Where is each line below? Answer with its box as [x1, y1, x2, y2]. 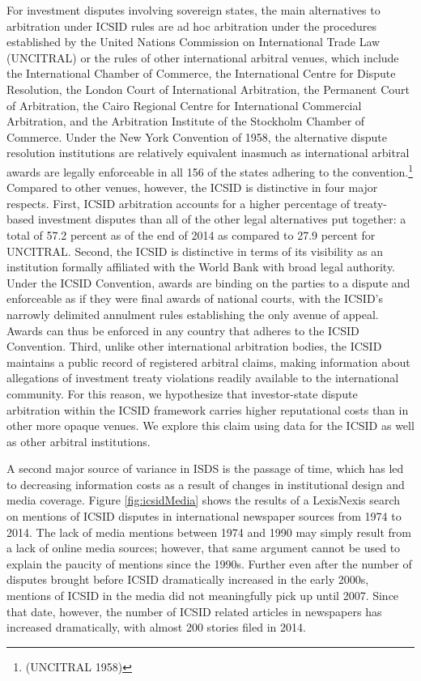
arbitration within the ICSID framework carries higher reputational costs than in [6, 401, 409, 418]
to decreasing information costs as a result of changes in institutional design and [6, 475, 405, 492]
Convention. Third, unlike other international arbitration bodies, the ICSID [6, 338, 382, 355]
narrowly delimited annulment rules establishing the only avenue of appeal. [6, 305, 379, 322]
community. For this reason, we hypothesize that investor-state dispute [6, 385, 358, 402]
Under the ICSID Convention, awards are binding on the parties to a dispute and [6, 274, 410, 291]
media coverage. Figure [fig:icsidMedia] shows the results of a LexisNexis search [6, 492, 401, 509]
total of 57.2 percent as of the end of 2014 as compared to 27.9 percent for [6, 226, 376, 243]
